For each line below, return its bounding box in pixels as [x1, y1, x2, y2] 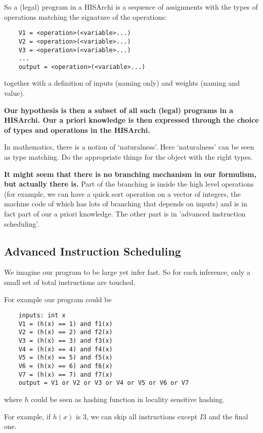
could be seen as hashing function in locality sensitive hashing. [31, 394, 225, 405]
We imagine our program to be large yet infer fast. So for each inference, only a [4, 267, 250, 277]
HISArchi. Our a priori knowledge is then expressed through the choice [4, 115, 259, 125]
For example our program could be [4, 294, 112, 304]
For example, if [4, 411, 51, 421]
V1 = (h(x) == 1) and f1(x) [18, 320, 113, 328]
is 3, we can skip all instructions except [75, 411, 198, 421]
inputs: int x [18, 312, 66, 319]
